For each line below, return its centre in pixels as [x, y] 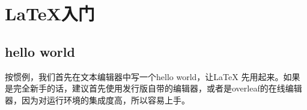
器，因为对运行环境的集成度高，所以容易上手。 [97, 100]
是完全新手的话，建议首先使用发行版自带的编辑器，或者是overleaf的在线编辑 [153, 88]
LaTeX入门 [50, 13]
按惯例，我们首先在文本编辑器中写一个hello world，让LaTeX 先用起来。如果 [153, 76]
